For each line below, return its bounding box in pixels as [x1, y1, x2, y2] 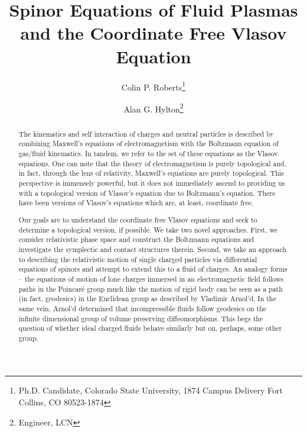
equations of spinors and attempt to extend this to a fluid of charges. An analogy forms [18, 264, 288, 274]
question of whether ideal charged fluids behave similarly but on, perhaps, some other [18, 323, 282, 333]
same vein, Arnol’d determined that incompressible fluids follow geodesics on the [18, 303, 267, 313]
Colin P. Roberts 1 [121, 79, 186, 93]
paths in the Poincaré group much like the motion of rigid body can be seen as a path [18, 283, 283, 294]
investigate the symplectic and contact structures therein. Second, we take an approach [18, 244, 286, 254]
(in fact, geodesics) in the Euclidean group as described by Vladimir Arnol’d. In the [18, 294, 276, 304]
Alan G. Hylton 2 [123, 101, 184, 115]
